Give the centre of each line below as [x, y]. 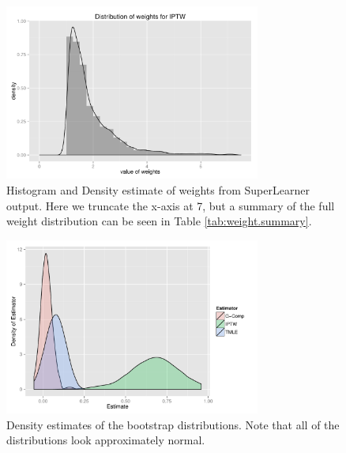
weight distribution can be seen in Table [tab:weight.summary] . [159, 221]
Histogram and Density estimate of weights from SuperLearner [158, 189]
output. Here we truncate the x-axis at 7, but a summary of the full [171, 205]
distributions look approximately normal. [106, 440]
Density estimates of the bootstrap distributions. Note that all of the [173, 424]
